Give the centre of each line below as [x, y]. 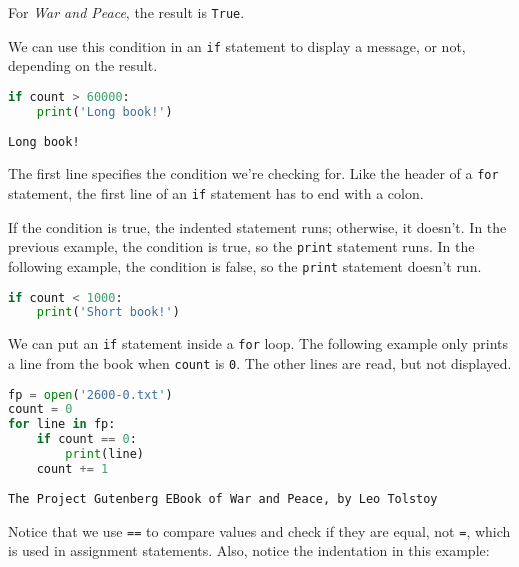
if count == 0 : [86, 439]
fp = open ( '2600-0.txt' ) [90, 394]
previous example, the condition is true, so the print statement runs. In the [241, 246]
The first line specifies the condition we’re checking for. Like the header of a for [253, 173]
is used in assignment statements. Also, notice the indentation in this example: [249, 550]
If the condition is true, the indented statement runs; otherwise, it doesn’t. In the [257, 226]
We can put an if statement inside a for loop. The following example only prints [258, 343]
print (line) [105, 454]
